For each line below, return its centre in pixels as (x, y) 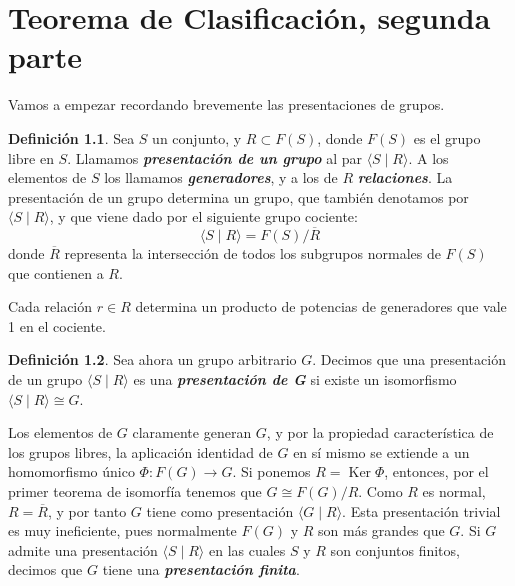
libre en (31, 157)
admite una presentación (83, 549)
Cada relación (50, 306)
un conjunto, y (197, 137)
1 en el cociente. (57, 325)
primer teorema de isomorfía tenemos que (135, 491)
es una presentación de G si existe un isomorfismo (295, 379)
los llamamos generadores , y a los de (221, 177)
